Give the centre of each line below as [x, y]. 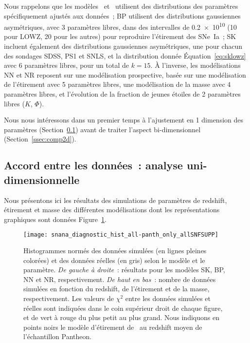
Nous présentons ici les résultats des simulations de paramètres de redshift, [116, 200]
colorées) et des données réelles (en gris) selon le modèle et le [114, 260]
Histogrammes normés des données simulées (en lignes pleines [115, 250]
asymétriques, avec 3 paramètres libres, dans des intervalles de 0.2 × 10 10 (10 [120, 26]
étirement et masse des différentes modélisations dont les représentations [112, 210]
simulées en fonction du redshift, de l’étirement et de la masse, [116, 289]
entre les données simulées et [168, 298]
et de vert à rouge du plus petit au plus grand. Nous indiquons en [121, 317]
